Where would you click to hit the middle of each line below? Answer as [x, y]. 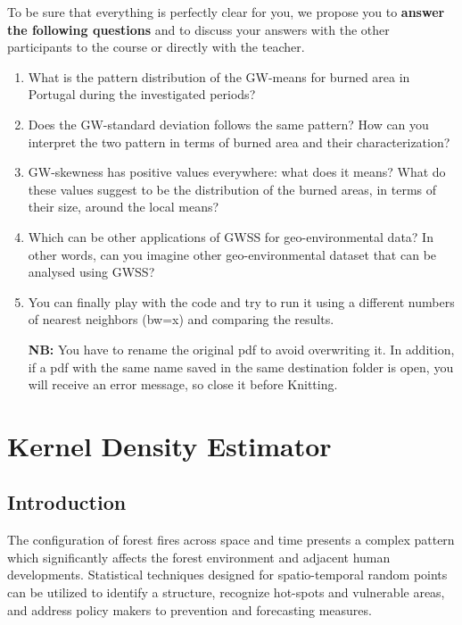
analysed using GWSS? [91, 272]
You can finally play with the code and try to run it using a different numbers [241, 301]
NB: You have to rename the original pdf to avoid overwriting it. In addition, [241, 349]
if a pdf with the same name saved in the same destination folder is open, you [241, 367]
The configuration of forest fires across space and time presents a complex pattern [231, 540]
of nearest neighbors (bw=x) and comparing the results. [181, 319]
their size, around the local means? [124, 207]
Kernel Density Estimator [169, 445]
